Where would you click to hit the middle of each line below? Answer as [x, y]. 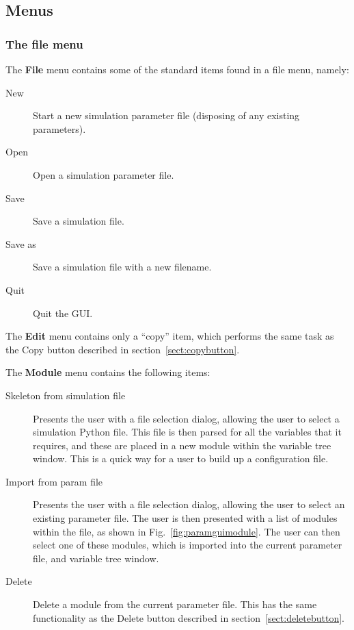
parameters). [59, 128]
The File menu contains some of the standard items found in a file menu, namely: [177, 69]
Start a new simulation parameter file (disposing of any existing [166, 115]
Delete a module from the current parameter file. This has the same [175, 604]
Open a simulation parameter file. [104, 174]
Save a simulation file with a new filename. [122, 267]
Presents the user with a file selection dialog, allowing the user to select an [189, 504]
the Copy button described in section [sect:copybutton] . [123, 349]
